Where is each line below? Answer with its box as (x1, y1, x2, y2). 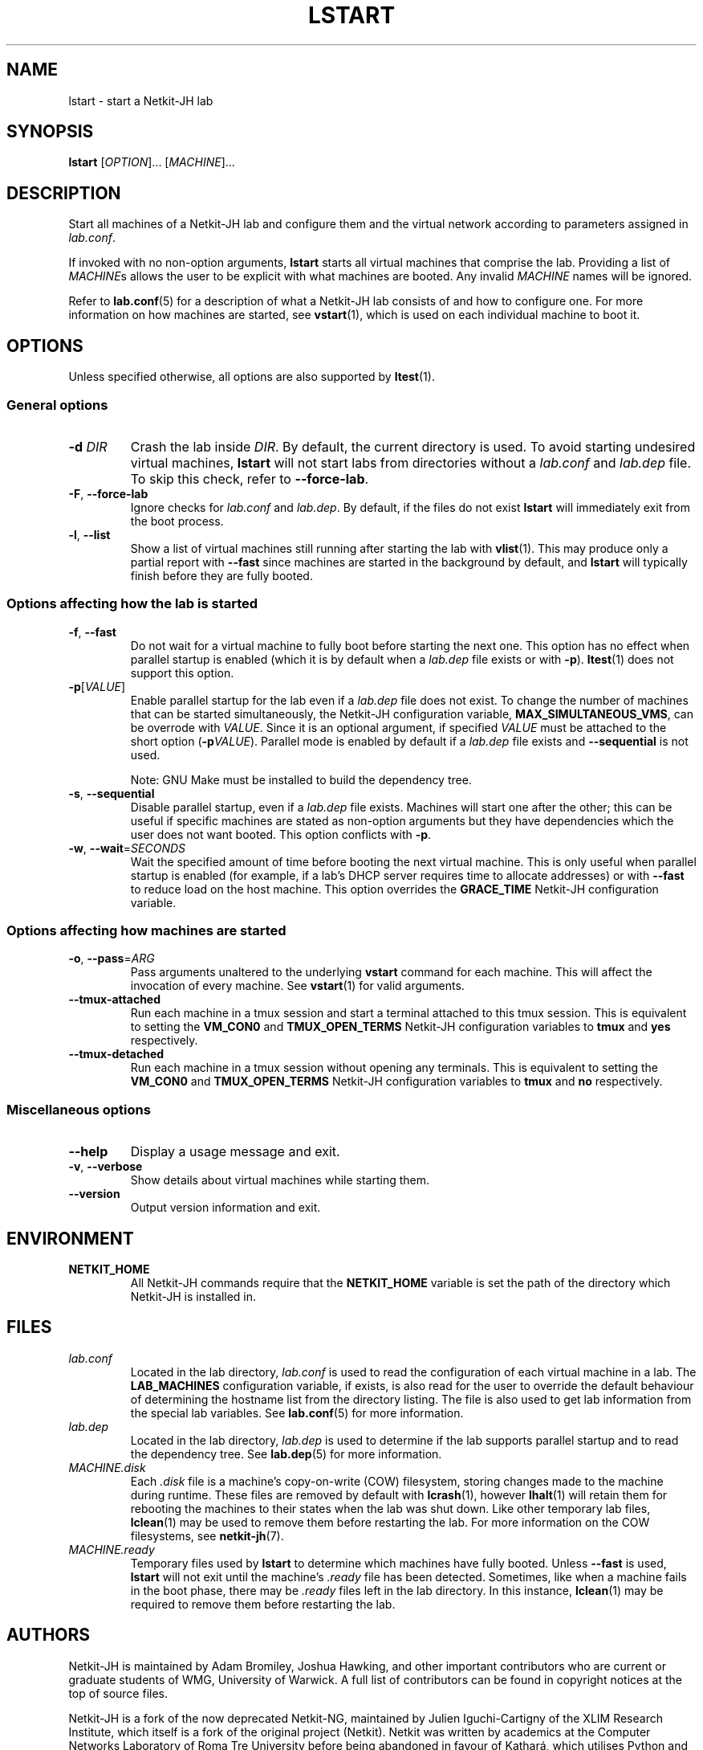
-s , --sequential (68, 786, 155, 800)
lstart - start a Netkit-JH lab (68, 93, 213, 108)
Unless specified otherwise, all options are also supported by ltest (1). (68, 370, 435, 384)
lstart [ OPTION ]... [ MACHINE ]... (68, 155, 235, 170)
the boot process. (130, 513, 224, 528)
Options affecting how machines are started (6, 922, 286, 938)
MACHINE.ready (68, 1542, 155, 1556)
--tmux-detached (68, 1047, 165, 1061)
